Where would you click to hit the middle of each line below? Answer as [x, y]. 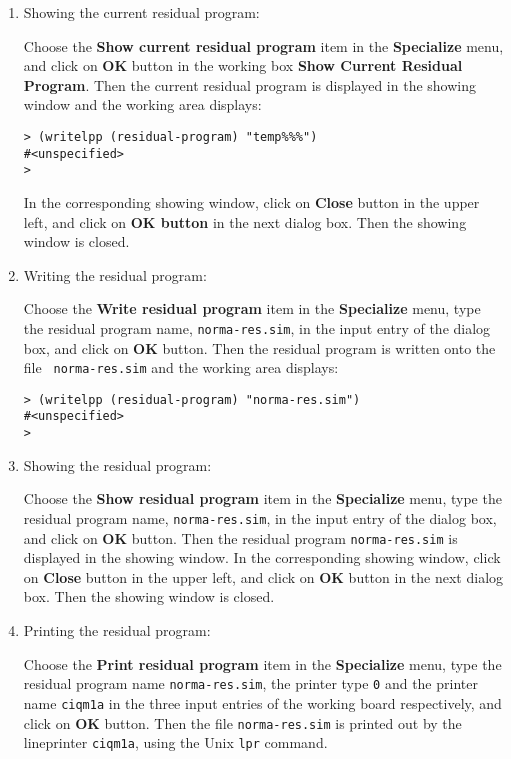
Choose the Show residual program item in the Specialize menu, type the [262, 498]
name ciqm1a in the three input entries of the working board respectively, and [262, 702]
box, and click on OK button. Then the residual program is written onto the [259, 347]
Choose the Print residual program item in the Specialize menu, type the [262, 663]
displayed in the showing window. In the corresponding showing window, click [262, 557]
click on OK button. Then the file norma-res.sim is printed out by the [242, 722]
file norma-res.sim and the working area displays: [181, 367]
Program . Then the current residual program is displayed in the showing [249, 84]
